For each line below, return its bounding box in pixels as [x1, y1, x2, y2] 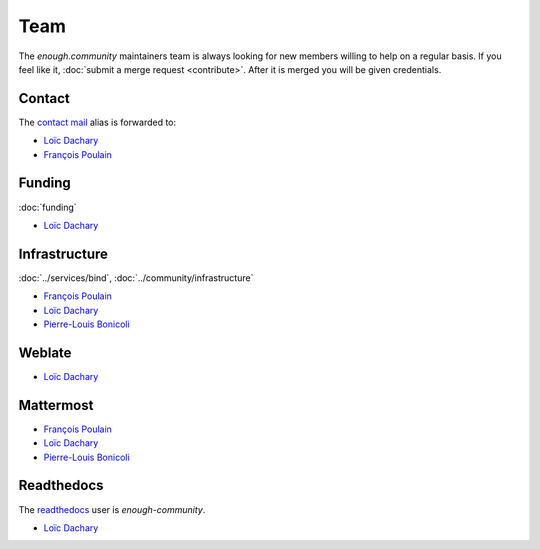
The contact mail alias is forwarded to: [18, 116, 177, 128]
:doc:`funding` [18, 201, 77, 213]
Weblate [18, 344, 72, 361]
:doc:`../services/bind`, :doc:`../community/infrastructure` [18, 271, 254, 284]
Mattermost [18, 396, 94, 414]
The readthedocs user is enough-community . [18, 503, 206, 515]
